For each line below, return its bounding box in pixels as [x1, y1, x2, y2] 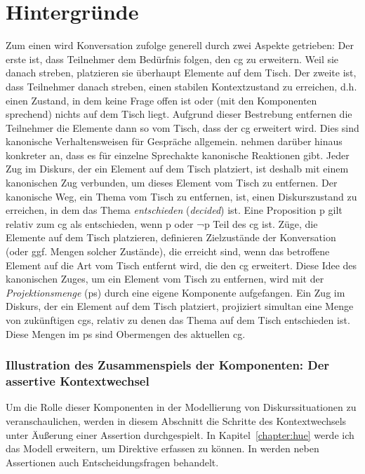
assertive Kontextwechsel [6, 372, 150, 390]
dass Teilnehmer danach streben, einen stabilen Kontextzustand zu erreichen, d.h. [6, 79, 357, 93]
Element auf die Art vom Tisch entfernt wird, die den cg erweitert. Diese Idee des [6, 257, 357, 272]
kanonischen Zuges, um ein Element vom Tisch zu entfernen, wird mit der [6, 271, 324, 286]
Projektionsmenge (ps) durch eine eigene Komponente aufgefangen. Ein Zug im [6, 285, 345, 299]
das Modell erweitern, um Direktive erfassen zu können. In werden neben [6, 441, 319, 456]
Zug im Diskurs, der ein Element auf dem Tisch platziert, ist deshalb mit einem [6, 161, 349, 176]
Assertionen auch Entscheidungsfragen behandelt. [6, 454, 219, 469]
